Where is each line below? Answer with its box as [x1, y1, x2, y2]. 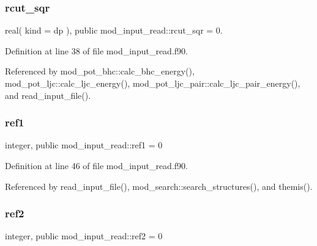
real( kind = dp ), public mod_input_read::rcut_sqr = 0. [5, 24, 223, 37]
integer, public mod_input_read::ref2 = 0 [5, 230, 163, 242]
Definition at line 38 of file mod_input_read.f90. [5, 44, 188, 57]
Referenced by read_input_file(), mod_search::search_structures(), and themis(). [5, 179, 313, 192]
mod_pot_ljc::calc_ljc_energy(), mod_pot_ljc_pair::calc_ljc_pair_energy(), [5, 77, 300, 89]
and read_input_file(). [5, 89, 91, 101]
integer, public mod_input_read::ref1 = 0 [5, 139, 163, 151]
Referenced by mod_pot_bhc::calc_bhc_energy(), [5, 65, 195, 78]
